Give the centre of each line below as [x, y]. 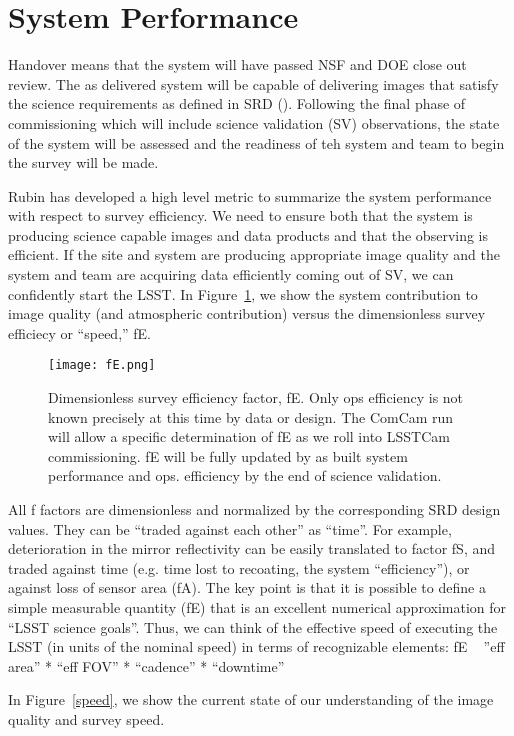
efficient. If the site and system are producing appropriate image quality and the [254, 254]
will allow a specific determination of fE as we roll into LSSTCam [249, 436]
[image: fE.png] [102, 365]
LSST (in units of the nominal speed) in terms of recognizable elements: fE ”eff [256, 646]
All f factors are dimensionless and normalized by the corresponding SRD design [254, 509]
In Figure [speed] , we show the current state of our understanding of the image [251, 699]
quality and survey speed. [86, 719]
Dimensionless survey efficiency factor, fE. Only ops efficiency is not [256, 397]
